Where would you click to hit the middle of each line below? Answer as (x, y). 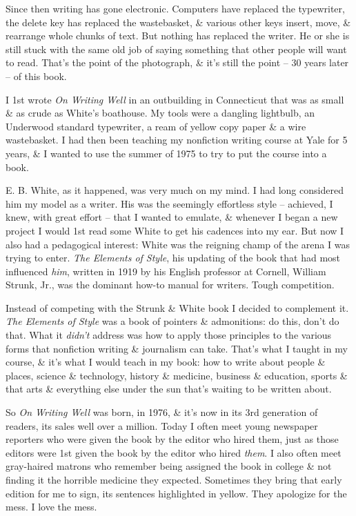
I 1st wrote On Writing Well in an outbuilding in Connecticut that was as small (175, 99)
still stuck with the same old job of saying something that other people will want (176, 49)
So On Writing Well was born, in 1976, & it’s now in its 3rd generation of (162, 412)
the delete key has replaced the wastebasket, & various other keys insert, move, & (178, 22)
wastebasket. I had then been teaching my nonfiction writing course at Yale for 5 (177, 140)
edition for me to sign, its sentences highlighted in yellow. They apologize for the (176, 493)
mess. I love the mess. (51, 507)
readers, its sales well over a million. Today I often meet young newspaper (162, 425)
